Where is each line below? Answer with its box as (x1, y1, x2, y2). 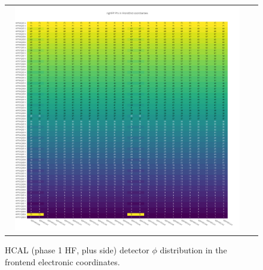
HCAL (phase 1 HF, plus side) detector (5, 244, 149, 256)
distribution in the (160, 244, 227, 256)
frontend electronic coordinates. (5, 255, 120, 268)
